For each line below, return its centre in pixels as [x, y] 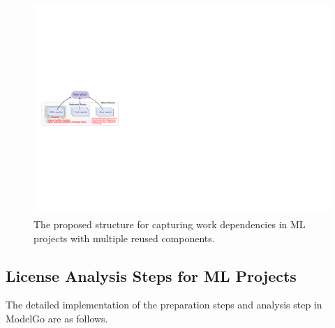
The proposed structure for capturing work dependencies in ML [170, 224]
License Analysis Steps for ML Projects [151, 275]
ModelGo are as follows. [57, 318]
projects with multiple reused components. [124, 238]
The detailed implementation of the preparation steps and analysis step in [164, 305]
